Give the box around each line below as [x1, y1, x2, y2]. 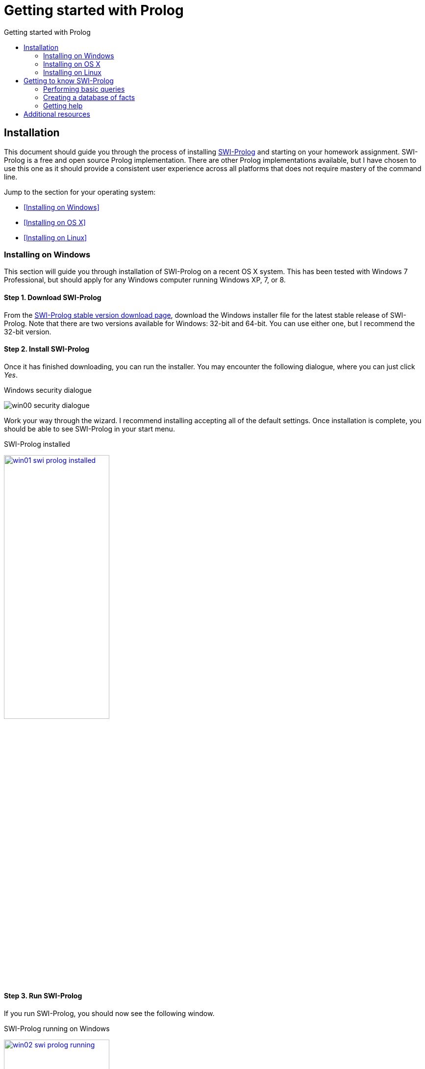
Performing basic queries [43, 84, 125, 93]
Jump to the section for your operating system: [4, 187, 156, 196]
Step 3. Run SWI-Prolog [4, 992, 82, 1000]
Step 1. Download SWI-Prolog [4, 293, 101, 302]
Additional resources [24, 109, 90, 118]
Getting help [43, 101, 83, 110]
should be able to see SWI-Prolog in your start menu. [4, 424, 175, 433]
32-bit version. [4, 327, 51, 336]
